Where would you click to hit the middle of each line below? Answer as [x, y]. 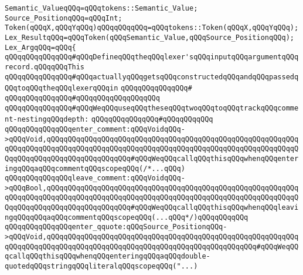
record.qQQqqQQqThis [45, 67]
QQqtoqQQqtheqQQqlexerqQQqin [62, 88]
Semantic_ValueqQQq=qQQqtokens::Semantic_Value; [101, 8]
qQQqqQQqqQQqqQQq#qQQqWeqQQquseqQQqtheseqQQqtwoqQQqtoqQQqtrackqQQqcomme [152, 108]
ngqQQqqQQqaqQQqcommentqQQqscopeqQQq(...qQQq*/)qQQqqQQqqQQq [127, 217]
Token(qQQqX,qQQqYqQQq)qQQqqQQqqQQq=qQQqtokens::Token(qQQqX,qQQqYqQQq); [152, 28]
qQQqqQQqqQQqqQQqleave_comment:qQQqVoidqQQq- [95, 178]
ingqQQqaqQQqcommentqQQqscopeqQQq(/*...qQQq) [95, 168]
